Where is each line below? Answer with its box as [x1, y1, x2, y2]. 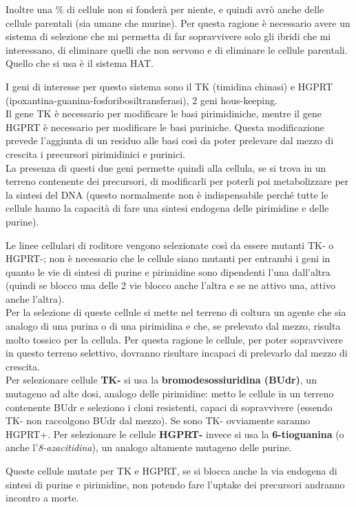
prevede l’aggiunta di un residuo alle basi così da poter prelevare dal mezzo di [6, 133, 334, 148]
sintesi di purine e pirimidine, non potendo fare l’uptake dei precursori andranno [6, 477, 345, 491]
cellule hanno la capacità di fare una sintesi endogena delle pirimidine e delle [6, 201, 329, 215]
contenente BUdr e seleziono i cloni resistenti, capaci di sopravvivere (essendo [6, 399, 333, 414]
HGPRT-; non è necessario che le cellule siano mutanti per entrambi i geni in [6, 251, 331, 266]
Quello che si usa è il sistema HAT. [6, 56, 154, 70]
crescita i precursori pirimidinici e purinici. [6, 146, 185, 161]
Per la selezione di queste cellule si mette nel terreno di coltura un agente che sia [6, 305, 346, 319]
